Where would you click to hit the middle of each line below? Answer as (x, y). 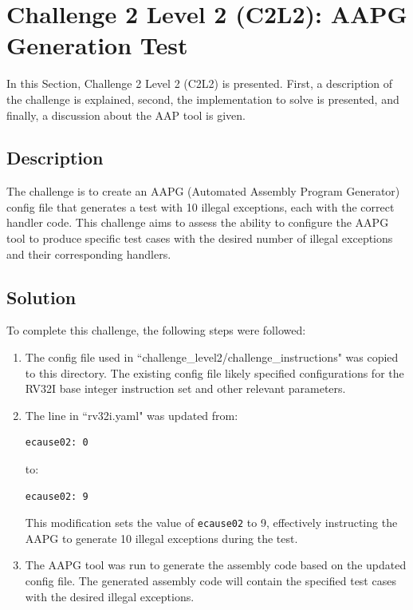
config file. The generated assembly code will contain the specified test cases (210, 581)
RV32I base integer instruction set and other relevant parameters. (185, 388)
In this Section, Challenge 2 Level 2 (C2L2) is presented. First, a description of (200, 83)
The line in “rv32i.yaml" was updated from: (132, 415)
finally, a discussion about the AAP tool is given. (126, 115)
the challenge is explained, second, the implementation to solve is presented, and (203, 99)
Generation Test (97, 45)
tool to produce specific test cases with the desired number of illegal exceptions (200, 238)
